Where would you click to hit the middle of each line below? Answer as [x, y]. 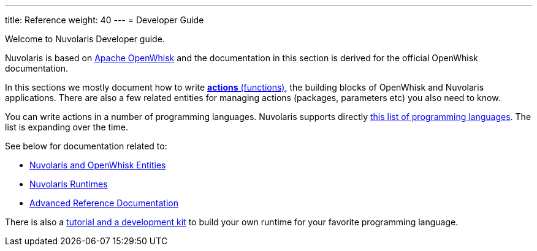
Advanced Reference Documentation [104, 203]
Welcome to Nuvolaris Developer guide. [85, 39]
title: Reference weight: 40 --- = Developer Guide [105, 20]
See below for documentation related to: [86, 146]
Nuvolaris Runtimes [69, 184]
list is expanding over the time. [67, 127]
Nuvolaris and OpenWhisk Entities [98, 165]
